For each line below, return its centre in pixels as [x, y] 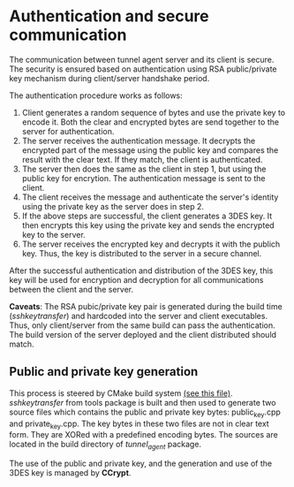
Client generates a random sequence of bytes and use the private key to [153, 112]
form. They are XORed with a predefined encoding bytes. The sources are [143, 435]
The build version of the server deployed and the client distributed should [143, 334]
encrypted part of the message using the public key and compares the [150, 150]
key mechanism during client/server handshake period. [109, 78]
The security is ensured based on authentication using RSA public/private [143, 69]
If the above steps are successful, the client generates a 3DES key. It [147, 216]
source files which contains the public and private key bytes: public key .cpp [145, 413]
